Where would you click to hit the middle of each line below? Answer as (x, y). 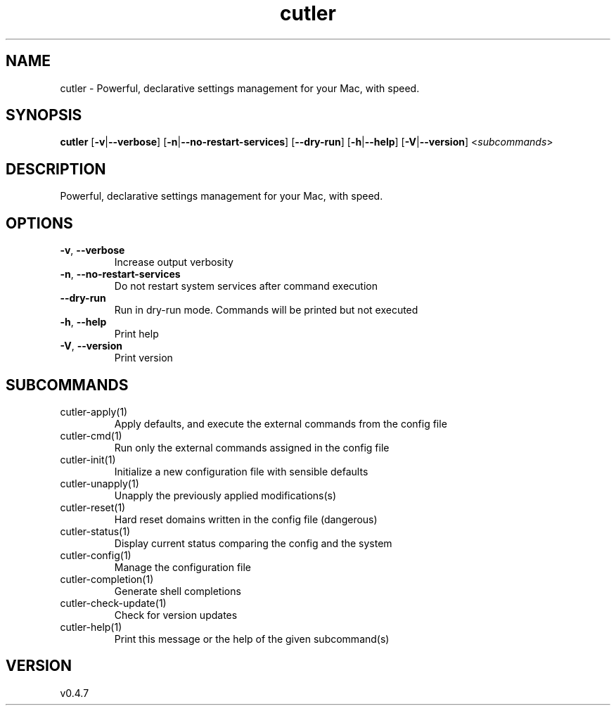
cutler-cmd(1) (91, 435)
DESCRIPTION (56, 169)
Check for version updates (176, 615)
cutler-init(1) (88, 459)
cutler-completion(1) (107, 579)
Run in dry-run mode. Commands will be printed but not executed (266, 310)
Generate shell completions (178, 591)
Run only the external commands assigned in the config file (252, 447)
